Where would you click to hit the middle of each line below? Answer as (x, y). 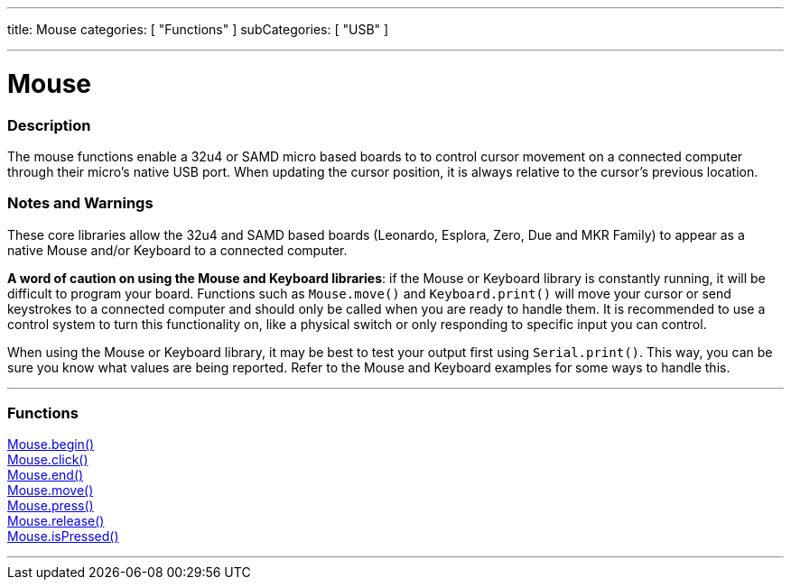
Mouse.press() (51, 506)
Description (49, 125)
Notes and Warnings (80, 203)
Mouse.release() (56, 521)
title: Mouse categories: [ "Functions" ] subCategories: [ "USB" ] (198, 29)
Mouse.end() (46, 475)
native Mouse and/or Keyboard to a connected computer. (177, 250)
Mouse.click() (48, 460)
